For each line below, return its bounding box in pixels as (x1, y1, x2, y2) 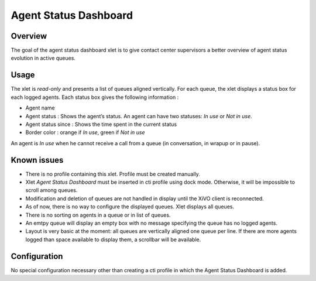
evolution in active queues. (11, 54, 76, 61)
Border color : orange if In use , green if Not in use (25, 129, 146, 136)
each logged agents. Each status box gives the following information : (11, 94, 179, 101)
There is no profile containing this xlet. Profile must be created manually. (25, 170, 200, 177)
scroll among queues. (25, 187, 78, 194)
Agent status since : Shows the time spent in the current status (25, 121, 177, 128)
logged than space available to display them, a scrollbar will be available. (25, 236, 201, 243)
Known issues (11, 155, 64, 165)
